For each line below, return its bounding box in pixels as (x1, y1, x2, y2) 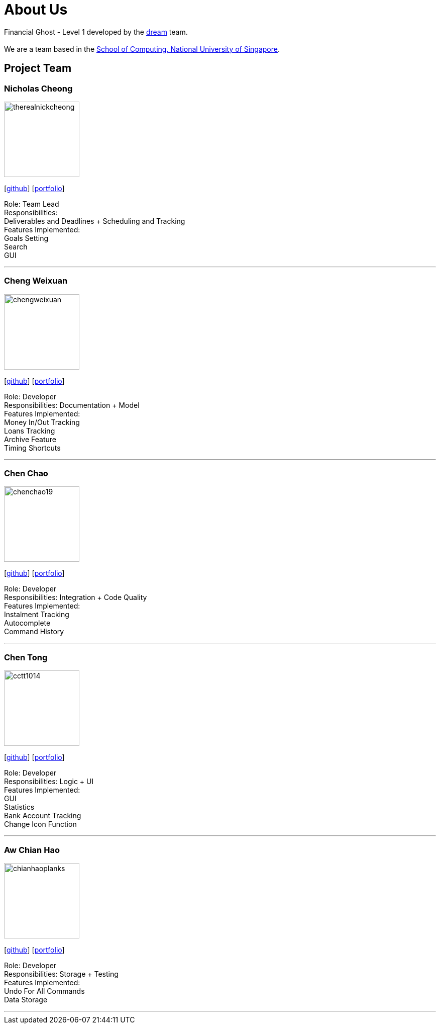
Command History (4, 627, 64, 636)
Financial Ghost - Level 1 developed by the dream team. (4, 27, 188, 36)
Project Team (4, 62, 72, 75)
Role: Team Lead (4, 199, 59, 208)
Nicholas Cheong (4, 83, 73, 94)
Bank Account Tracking (4, 811, 81, 820)
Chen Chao (4, 468, 48, 479)
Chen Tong (4, 652, 48, 662)
